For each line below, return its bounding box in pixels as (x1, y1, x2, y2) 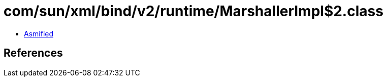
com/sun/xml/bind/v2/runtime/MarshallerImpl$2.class (4, 3, 383, 20)
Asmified (24, 29, 54, 38)
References (4, 47, 63, 60)
